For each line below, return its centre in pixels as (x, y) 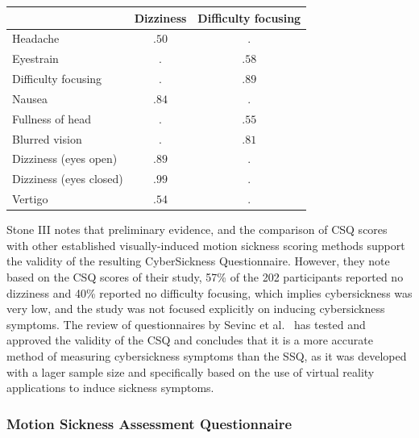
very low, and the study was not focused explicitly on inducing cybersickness (196, 309)
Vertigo (30, 199)
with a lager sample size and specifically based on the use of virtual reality (191, 371)
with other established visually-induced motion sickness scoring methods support (206, 245)
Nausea (30, 98)
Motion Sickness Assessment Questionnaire (149, 423)
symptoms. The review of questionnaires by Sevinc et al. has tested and (186, 324)
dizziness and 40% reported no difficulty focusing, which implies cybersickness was (209, 292)
